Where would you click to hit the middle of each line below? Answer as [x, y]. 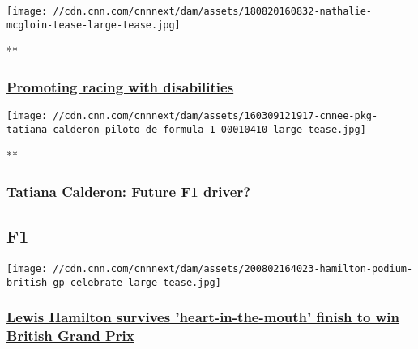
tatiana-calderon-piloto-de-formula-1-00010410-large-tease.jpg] [186, 129]
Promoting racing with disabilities [120, 86]
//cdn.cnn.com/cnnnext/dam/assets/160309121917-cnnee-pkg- [215, 116]
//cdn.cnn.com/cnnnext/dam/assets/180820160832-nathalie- [213, 11]
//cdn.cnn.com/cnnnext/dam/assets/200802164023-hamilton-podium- [233, 269]
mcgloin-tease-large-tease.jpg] [94, 25]
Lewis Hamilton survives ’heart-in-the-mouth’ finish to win [203, 317]
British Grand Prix [70, 336]
